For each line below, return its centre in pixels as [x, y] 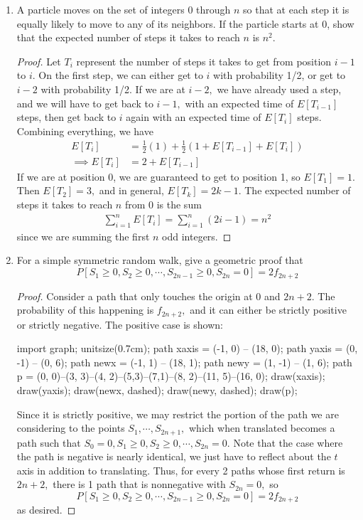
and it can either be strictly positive [268, 310]
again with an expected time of [194, 117]
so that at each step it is [296, 9]
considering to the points [71, 428]
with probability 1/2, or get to [280, 75]
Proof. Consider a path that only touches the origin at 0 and [148, 296]
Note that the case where [288, 442]
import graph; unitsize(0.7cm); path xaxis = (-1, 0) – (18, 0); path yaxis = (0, [187, 348]
